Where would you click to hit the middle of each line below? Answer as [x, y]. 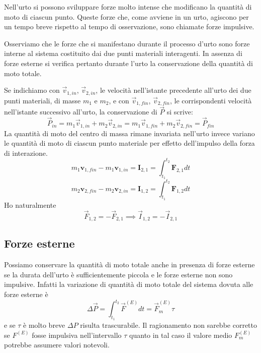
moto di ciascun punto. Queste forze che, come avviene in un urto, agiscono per [126, 16]
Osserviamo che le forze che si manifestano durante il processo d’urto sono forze [127, 43]
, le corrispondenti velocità [211, 100]
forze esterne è [26, 294]
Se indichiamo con [32, 90]
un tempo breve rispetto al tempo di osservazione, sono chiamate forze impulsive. [129, 26]
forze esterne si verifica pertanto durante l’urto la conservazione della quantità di [128, 63]
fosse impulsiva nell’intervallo [77, 335]
